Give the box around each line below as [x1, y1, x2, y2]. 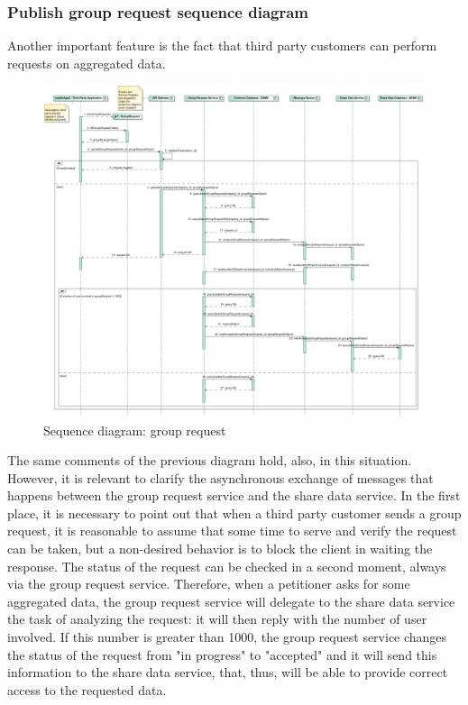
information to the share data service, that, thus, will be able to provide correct [7, 663, 448, 682]
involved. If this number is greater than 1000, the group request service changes [7, 627, 447, 646]
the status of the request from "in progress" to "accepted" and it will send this [7, 645, 437, 664]
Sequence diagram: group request [43, 420, 226, 439]
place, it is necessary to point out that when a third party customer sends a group [7, 503, 462, 522]
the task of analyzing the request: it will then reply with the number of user [7, 609, 427, 628]
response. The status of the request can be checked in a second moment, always [7, 556, 446, 575]
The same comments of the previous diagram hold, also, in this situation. [7, 451, 412, 470]
